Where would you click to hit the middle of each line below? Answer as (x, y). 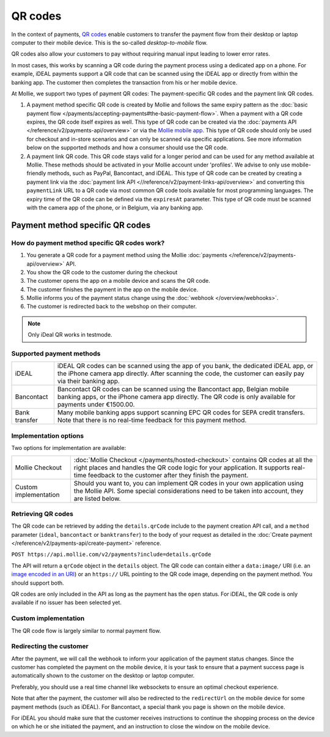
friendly (36, 173)
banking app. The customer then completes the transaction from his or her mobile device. (124, 82)
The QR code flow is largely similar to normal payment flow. (86, 630)
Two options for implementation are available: (69, 448)
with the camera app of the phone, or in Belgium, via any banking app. (115, 208)
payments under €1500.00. (96, 405)
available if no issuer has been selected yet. (67, 602)
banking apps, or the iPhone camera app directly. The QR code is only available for (176, 397)
